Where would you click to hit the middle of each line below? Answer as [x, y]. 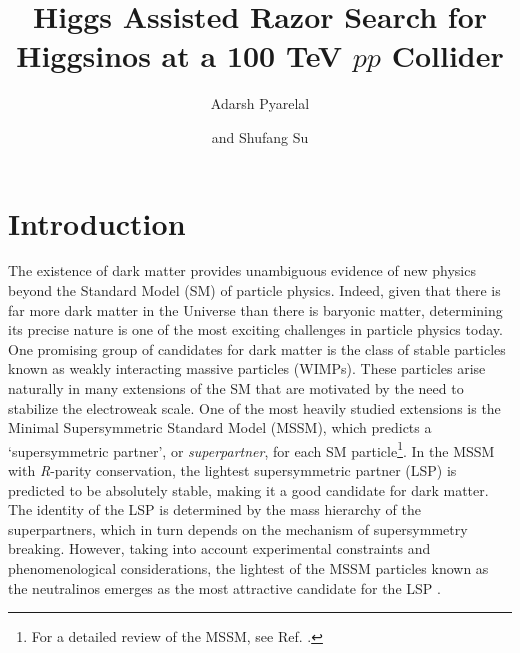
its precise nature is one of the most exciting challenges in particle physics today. [255, 329]
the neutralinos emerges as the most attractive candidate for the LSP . [224, 587]
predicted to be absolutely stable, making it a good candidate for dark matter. [248, 489]
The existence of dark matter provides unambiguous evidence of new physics [242, 270]
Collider [447, 55]
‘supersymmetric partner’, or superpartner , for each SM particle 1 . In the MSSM [251, 449]
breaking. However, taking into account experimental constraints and [219, 548]
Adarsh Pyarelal [260, 103]
